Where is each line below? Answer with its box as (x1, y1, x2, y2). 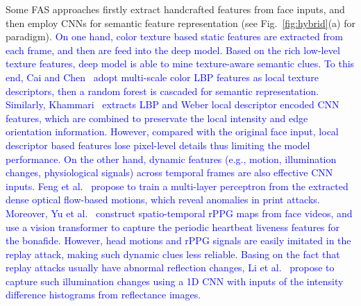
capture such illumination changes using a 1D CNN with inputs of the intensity (6, 273, 344, 288)
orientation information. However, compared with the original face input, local (6, 124, 339, 139)
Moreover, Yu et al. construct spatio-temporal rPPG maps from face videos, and (6, 205, 353, 220)
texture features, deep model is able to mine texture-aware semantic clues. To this (6, 56, 355, 71)
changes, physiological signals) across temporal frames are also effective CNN (6, 165, 333, 180)
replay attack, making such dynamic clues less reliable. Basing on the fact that (6, 246, 340, 261)
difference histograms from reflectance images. (6, 287, 201, 302)
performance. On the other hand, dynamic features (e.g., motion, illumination (6, 151, 337, 166)
